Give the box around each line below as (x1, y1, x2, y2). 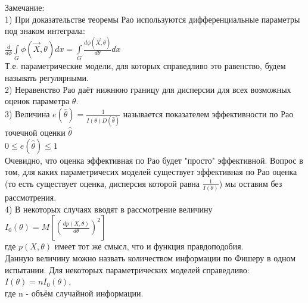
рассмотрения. (5, 191, 57, 204)
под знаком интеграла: (5, 24, 85, 37)
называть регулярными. (5, 71, 89, 84)
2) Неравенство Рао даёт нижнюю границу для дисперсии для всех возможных (5, 83, 291, 95)
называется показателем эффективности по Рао (123, 107, 294, 120)
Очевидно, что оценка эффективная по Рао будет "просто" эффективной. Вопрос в (5, 154, 303, 166)
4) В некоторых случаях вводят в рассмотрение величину (5, 202, 213, 215)
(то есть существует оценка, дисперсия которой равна (5, 177, 200, 189)
